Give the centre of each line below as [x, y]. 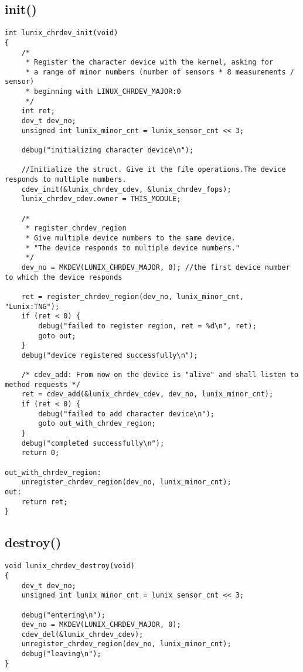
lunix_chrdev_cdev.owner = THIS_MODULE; [101, 199]
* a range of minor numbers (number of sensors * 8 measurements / [160, 72]
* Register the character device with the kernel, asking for [149, 62]
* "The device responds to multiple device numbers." [132, 248]
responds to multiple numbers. [66, 180]
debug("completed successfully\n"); [93, 443]
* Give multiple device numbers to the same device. [130, 238]
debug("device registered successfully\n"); [110, 355]
